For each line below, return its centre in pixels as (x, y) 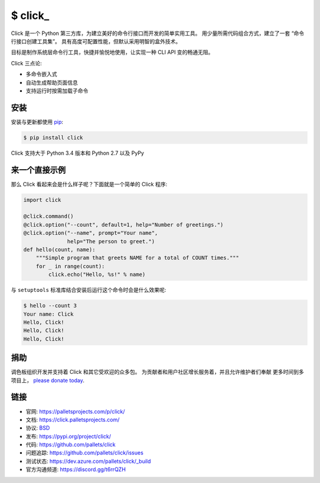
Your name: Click (49, 314)
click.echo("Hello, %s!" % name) (97, 275)
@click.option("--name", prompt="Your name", (91, 233)
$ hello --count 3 (50, 306)
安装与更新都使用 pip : (37, 122)
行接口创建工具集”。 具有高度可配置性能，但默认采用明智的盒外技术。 (96, 41)
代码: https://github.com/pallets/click (71, 444)
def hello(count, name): (60, 250)
